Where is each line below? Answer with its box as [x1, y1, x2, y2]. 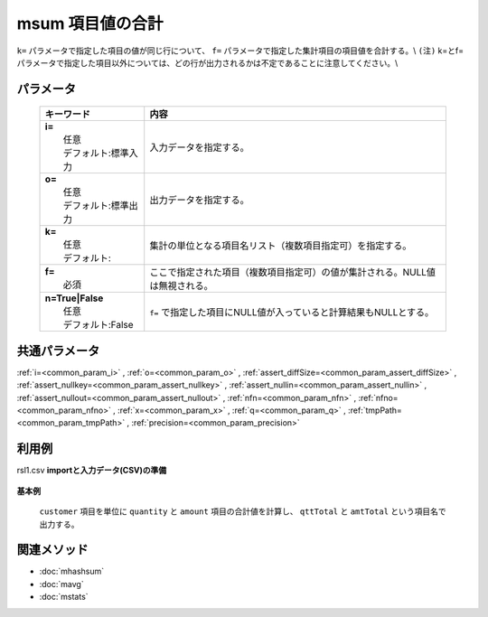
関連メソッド [16, 542, 89, 557]
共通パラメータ [16, 343, 100, 359]
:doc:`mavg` [39, 578, 85, 589]
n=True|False [44, 292, 104, 304]
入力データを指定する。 [149, 141, 249, 154]
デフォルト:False [62, 319, 135, 332]
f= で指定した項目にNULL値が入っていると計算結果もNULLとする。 [149, 306, 434, 319]
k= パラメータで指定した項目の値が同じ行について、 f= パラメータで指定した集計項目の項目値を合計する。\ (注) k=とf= [16, 45, 465, 56]
